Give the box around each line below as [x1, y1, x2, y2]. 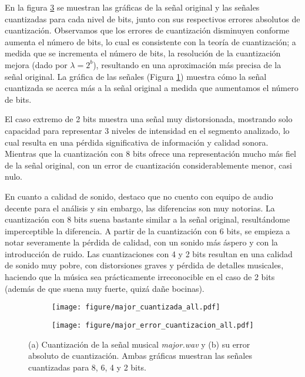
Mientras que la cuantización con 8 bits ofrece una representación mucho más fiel [5, 147, 296, 160]
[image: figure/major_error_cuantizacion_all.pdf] [52, 321, 254, 329]
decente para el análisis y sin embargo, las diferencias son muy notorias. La [5, 201, 275, 214]
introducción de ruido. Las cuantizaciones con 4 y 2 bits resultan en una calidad [5, 247, 293, 260]
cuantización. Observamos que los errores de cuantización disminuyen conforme [5, 24, 290, 36]
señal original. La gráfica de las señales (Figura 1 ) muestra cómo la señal [5, 70, 267, 82]
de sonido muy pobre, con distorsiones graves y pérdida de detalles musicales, [5, 259, 284, 271]
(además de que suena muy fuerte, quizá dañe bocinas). [5, 282, 205, 294]
